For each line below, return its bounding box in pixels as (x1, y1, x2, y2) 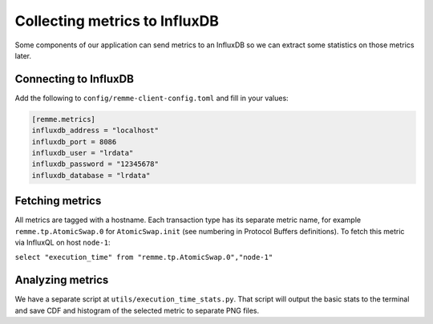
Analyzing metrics (14, 273, 109, 287)
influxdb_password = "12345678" (31, 160, 160, 168)
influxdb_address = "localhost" (31, 126, 160, 136)
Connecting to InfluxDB (14, 72, 134, 86)
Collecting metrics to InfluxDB (14, 12, 220, 30)
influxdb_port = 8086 (31, 137, 117, 146)
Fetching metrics (14, 194, 102, 208)
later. (14, 51, 32, 60)
